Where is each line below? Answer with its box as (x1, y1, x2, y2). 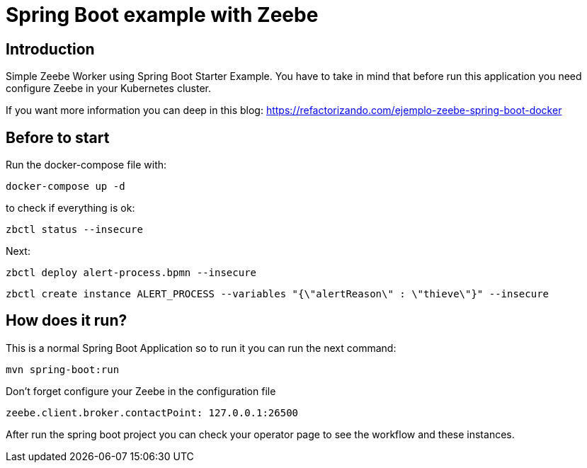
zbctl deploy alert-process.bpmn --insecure (6, 267, 257, 279)
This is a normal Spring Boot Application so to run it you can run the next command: (6, 341, 397, 354)
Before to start (6, 128, 110, 147)
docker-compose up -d (6, 181, 125, 193)
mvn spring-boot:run (6, 363, 120, 375)
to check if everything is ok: (6, 202, 135, 215)
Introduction (6, 40, 95, 58)
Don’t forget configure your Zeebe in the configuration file (6, 384, 276, 397)
